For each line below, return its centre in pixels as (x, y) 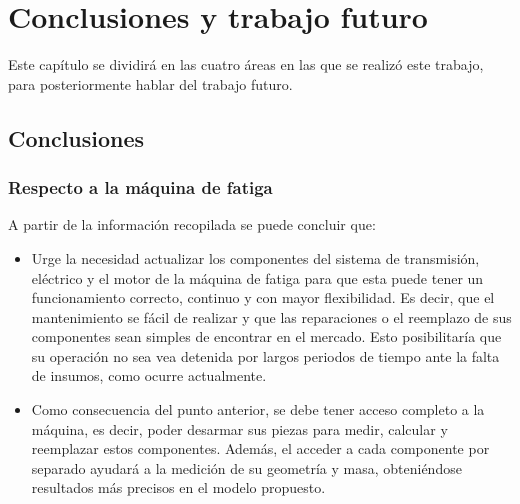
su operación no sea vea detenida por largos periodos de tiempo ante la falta (265, 355)
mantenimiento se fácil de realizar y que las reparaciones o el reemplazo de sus (271, 316)
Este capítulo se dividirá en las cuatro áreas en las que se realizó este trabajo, (246, 64)
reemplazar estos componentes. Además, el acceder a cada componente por (260, 448)
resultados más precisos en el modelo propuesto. (178, 487)
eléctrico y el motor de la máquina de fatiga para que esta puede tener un (257, 277)
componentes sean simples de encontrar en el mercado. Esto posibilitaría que (266, 336)
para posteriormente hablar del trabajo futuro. (150, 83)
